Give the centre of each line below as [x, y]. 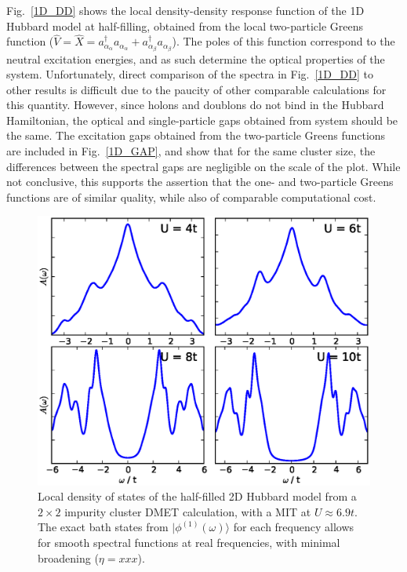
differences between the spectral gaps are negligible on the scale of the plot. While [203, 166]
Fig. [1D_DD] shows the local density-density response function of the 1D [185, 10]
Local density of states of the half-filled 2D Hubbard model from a [197, 496]
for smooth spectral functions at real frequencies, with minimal [189, 543]
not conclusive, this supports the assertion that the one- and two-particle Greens [200, 182]
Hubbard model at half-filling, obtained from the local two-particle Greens [185, 26]
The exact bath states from [103, 527]
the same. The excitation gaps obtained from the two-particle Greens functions [196, 135]
